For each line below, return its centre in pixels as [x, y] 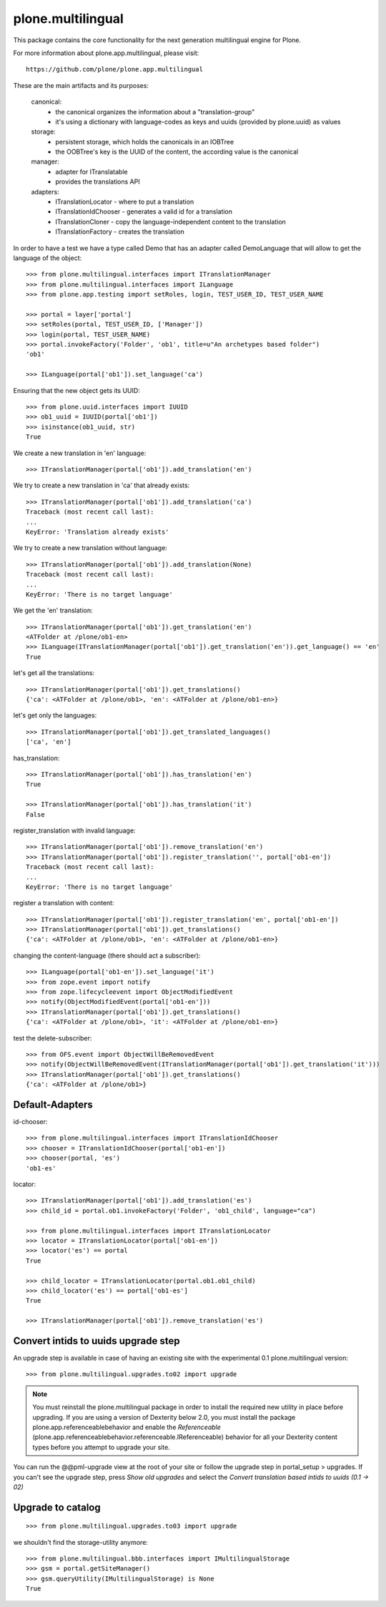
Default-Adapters [53, 1104]
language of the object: [48, 258]
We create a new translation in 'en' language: [80, 453]
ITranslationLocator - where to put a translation [125, 202]
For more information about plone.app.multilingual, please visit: [106, 53]
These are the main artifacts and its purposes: [81, 85]
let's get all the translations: [54, 673]
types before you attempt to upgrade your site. [102, 1447]
